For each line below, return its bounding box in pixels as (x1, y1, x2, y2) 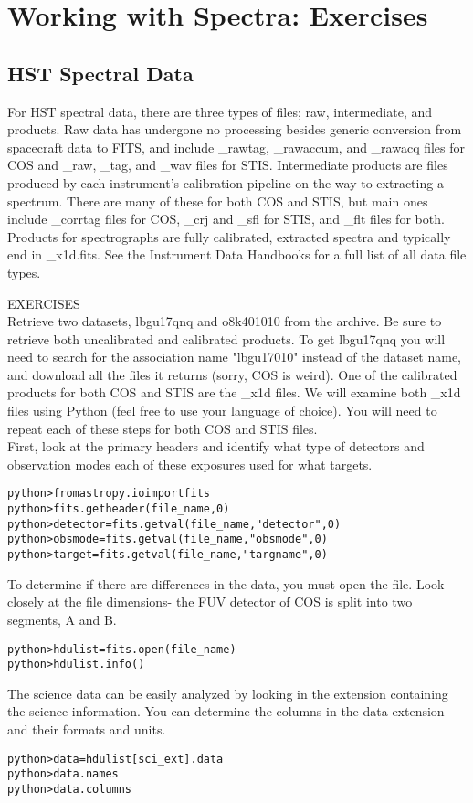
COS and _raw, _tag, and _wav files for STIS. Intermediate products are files (7, 155, 448, 174)
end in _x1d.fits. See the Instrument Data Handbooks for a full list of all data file (7, 245, 467, 264)
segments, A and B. (7, 609, 117, 629)
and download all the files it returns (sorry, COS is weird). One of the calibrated (7, 365, 457, 384)
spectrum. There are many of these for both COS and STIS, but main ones (7, 191, 428, 210)
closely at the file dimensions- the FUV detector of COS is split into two (7, 592, 413, 611)
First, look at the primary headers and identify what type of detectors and (7, 437, 425, 456)
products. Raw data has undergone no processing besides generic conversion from (7, 120, 462, 139)
